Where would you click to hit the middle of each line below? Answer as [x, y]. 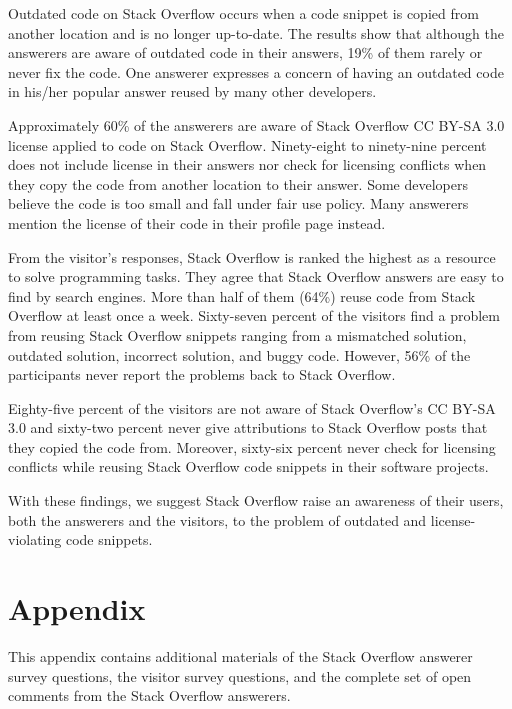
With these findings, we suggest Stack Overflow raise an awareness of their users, [256, 500]
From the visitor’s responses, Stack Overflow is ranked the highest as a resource [252, 256]
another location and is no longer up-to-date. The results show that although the [256, 32]
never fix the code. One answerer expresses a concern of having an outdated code [256, 71]
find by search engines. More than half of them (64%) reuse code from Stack [242, 295]
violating [35, 539]
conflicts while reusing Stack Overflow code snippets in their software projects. [248, 466]
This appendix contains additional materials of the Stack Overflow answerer [240, 655]
